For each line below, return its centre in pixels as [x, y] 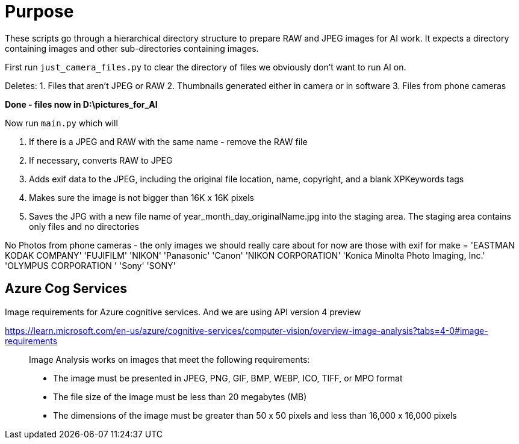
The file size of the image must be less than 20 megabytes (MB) [180, 396]
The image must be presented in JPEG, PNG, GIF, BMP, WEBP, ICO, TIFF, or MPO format [228, 378]
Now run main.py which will [61, 123]
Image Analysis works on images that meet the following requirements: [169, 359]
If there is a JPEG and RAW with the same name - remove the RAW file [168, 141]
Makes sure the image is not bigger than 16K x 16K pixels [141, 197]
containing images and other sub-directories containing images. [132, 48]
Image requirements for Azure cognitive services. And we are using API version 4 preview [183, 312]
